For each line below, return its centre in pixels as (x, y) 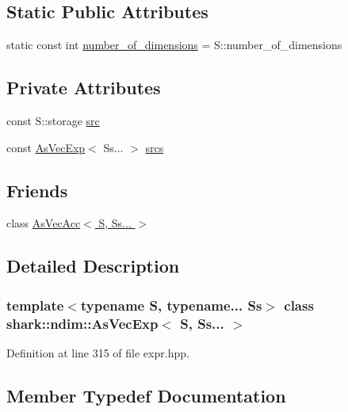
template (35, 305)
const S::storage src (53, 120)
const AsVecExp (46, 147)
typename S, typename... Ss (171, 305)
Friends (37, 190)
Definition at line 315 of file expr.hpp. (98, 352)
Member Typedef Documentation (146, 395)
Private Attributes (84, 88)
